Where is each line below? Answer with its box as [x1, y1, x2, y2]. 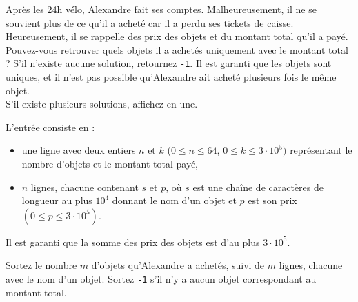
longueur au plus [21, 193, 92, 208]
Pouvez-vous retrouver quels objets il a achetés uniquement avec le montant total [6, 42, 348, 57]
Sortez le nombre [6, 258, 77, 272]
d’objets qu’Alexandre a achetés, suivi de [91, 258, 265, 272]
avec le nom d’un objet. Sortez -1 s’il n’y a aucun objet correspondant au [6, 271, 317, 285]
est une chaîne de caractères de [192, 179, 324, 194]
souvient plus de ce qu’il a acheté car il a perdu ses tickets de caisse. [6, 15, 294, 30]
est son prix [248, 193, 297, 208]
